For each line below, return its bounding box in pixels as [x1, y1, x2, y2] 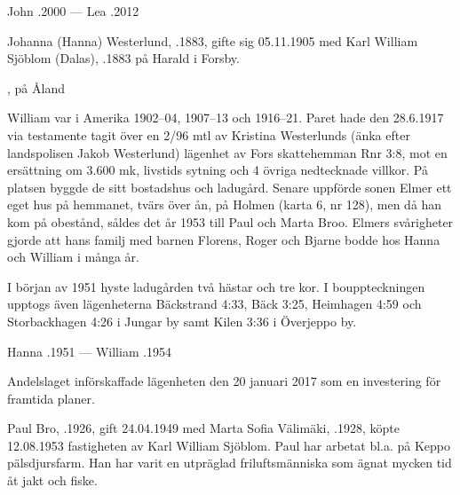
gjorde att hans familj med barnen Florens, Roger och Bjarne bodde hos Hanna [7, 230, 440, 248]
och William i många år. [7, 247, 139, 266]
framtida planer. [7, 389, 95, 407]
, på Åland [7, 78, 65, 97]
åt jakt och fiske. [7, 471, 98, 490]
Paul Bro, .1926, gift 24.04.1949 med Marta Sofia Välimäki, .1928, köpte [7, 419, 400, 437]
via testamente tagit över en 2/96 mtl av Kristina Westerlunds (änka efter [7, 125, 410, 144]
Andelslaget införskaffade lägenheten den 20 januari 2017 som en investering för [7, 372, 441, 390]
